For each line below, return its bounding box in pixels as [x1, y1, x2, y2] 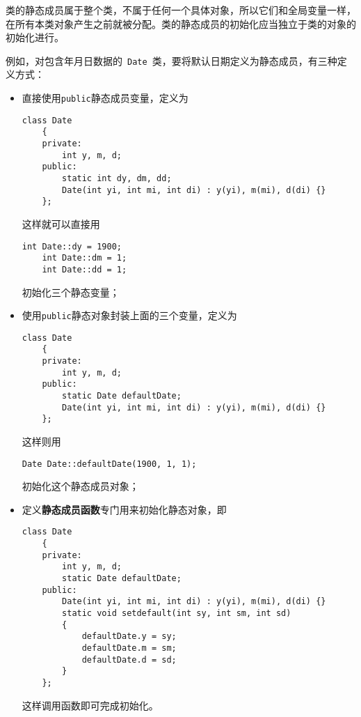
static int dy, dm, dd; [62, 173, 172, 183]
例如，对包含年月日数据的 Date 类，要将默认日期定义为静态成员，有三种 [6, 53, 337, 68]
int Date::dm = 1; [42, 253, 127, 263]
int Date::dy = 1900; [22, 241, 122, 252]
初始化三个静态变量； [22, 284, 120, 299]
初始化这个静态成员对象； [22, 479, 139, 493]
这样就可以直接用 [22, 216, 100, 231]
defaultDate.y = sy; [81, 631, 177, 642]
